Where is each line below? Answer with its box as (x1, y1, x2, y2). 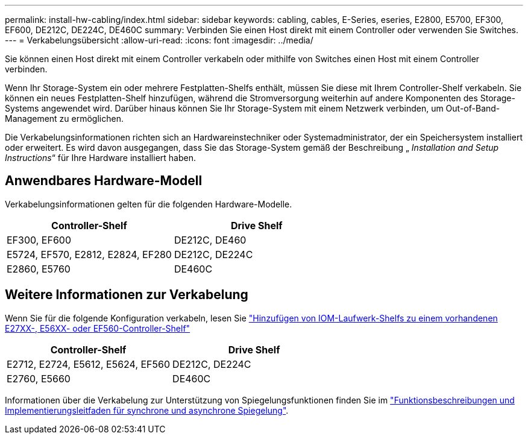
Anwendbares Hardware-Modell (5, 173, 203, 189)
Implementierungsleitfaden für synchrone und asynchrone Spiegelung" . (5, 405, 289, 415)
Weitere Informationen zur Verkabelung (5, 287, 248, 303)
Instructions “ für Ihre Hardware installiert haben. (5, 153, 196, 163)
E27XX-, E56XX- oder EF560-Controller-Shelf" (5, 323, 190, 333)
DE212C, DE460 (174, 233, 247, 246)
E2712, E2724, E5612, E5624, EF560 (7, 358, 171, 370)
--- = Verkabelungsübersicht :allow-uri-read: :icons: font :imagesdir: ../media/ (5, 35, 313, 45)
